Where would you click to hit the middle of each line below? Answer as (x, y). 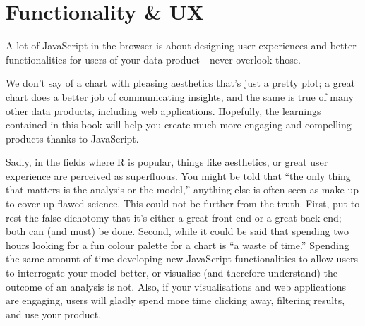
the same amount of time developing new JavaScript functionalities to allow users (182, 259)
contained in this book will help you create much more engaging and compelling (179, 125)
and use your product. (54, 314)
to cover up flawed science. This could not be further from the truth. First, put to (183, 204)
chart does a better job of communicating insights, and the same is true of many (180, 96)
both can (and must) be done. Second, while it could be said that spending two (177, 231)
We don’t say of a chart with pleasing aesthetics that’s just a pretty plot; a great (180, 83)
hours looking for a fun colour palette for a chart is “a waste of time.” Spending (178, 244)
